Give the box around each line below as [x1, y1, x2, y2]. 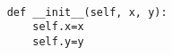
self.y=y [32, 35, 84, 48]
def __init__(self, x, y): [6, 5, 168, 19]
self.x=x [32, 20, 84, 34]
